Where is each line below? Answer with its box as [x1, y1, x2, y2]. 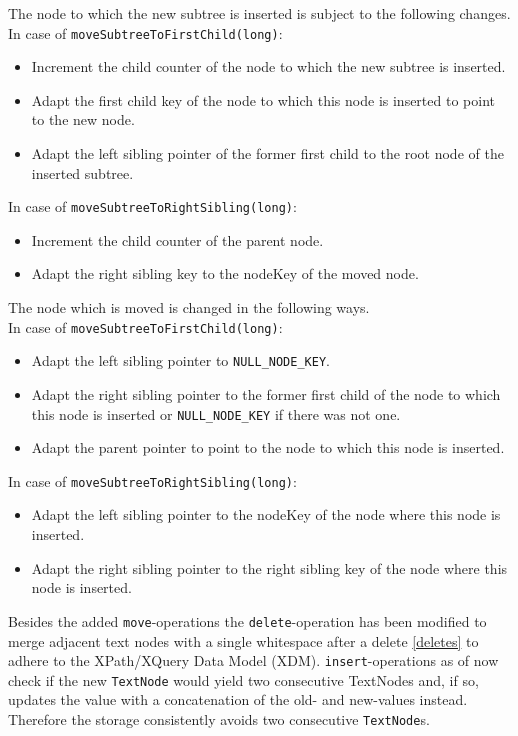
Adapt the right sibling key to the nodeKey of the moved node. [31, 263, 419, 284]
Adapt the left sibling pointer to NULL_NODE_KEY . [31, 350, 330, 371]
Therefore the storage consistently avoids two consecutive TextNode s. [8, 709, 430, 729]
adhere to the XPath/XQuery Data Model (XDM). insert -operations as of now [8, 650, 499, 671]
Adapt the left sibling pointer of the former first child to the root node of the [31, 143, 504, 164]
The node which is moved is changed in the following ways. [8, 297, 370, 318]
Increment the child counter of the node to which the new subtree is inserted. [31, 56, 506, 77]
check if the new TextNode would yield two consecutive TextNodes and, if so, [8, 669, 479, 690]
